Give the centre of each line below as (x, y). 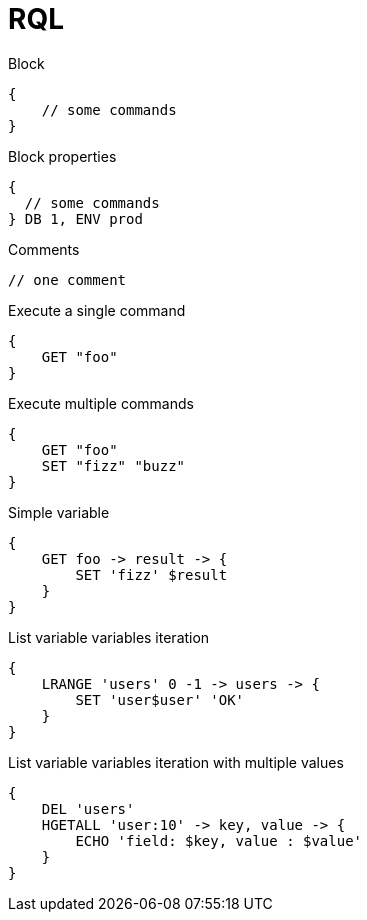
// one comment (67, 279)
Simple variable (59, 512)
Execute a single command (97, 310)
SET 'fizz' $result (151, 574)
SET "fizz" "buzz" (113, 465)
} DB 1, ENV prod (75, 218)
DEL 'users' (88, 808)
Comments (44, 249)
